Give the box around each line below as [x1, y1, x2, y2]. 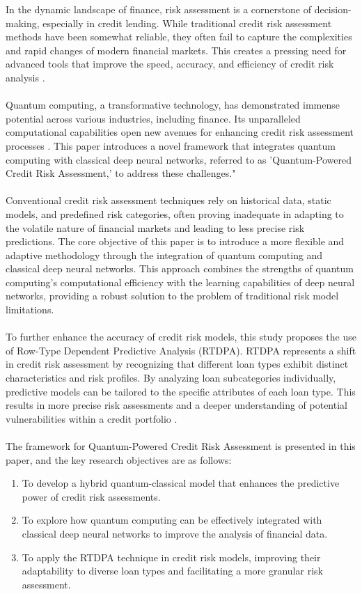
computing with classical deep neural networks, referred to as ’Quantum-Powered [6, 152, 352, 166]
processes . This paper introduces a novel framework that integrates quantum [6, 138, 336, 153]
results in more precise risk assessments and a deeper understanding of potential [6, 398, 347, 412]
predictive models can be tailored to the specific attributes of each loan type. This [6, 384, 356, 398]
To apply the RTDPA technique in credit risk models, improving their [22, 549, 321, 564]
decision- [314, 2, 352, 16]
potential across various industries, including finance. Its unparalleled [6, 111, 301, 125]
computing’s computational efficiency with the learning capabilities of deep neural [6, 274, 355, 289]
